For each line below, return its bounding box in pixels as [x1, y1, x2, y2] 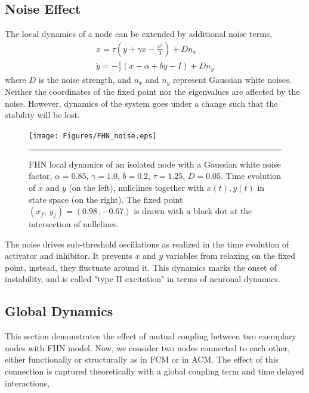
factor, [29, 169, 52, 182]
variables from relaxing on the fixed [165, 249, 296, 262]
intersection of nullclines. [29, 218, 119, 230]
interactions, [5, 376, 50, 389]
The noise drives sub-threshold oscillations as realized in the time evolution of [5, 237, 289, 250]
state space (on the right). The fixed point [29, 193, 183, 205]
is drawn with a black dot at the [134, 205, 252, 217]
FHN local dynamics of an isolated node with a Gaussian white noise [29, 157, 281, 170]
